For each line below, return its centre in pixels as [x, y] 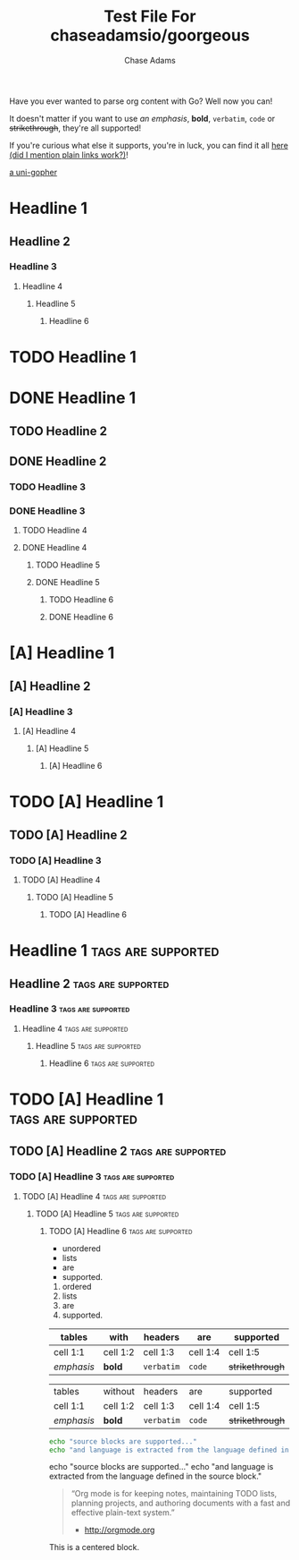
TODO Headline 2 [58, 431]
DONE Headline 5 [67, 583]
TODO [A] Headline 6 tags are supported [120, 1231]
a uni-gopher [33, 172]
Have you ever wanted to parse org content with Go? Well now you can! [141, 101]
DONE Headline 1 [73, 398]
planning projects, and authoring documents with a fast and [181, 1503]
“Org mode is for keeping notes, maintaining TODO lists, [174, 1494]
